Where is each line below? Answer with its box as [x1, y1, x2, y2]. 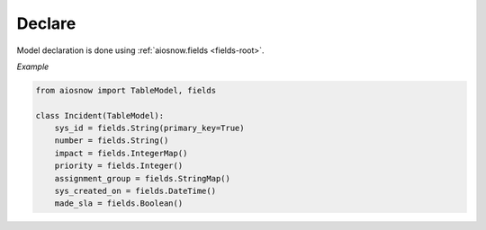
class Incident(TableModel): [35, 111, 165, 120]
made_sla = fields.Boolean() [54, 199, 184, 208]
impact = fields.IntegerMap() [54, 148, 188, 158]
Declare [16, 13, 76, 33]
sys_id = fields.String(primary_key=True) [54, 123, 245, 134]
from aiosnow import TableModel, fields [35, 85, 216, 95]
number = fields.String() [54, 136, 169, 146]
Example [16, 61, 49, 72]
